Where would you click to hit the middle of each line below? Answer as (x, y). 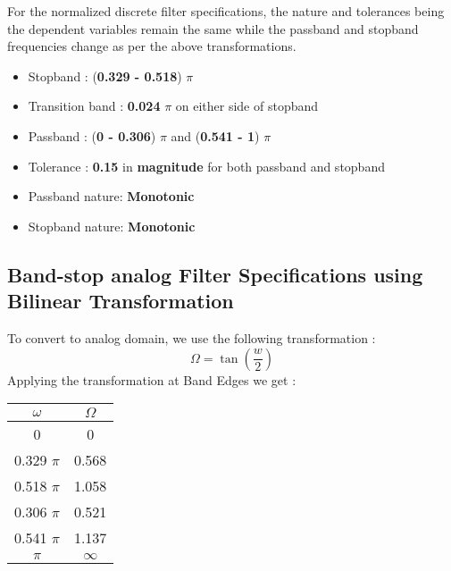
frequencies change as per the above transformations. (152, 46)
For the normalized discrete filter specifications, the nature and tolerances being (226, 11)
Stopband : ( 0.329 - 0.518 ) (105, 76)
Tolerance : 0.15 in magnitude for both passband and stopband (206, 166)
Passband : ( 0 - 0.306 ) (92, 135)
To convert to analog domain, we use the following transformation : (192, 337)
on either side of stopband (247, 106)
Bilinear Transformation (121, 301)
